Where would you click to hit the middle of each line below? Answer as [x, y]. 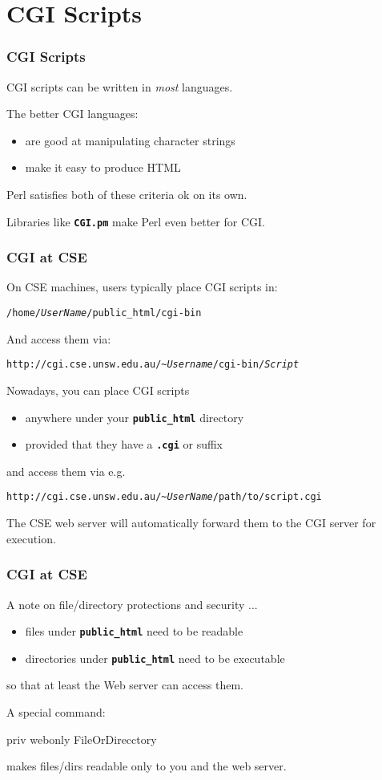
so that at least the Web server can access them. [125, 685]
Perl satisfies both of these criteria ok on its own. [127, 194]
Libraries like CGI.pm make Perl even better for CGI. [136, 221]
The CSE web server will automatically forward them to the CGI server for [191, 523]
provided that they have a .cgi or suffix [124, 444]
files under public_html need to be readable [134, 631]
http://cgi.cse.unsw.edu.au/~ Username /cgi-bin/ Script [153, 365]
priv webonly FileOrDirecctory [82, 739]
